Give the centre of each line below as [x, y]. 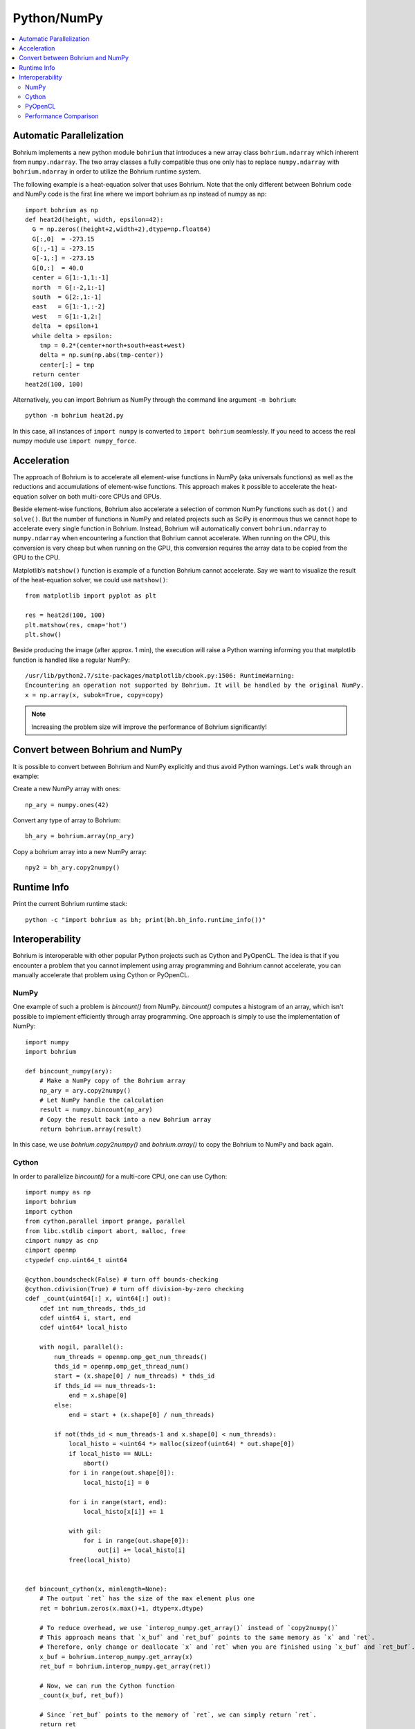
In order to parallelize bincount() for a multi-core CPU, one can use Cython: [120, 1176]
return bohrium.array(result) [90, 1129]
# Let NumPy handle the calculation [101, 1100]
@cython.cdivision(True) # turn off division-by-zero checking [135, 1289]
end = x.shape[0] [98, 1396]
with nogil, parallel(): [81, 1347]
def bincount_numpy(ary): [69, 1071]
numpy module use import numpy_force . [75, 441]
